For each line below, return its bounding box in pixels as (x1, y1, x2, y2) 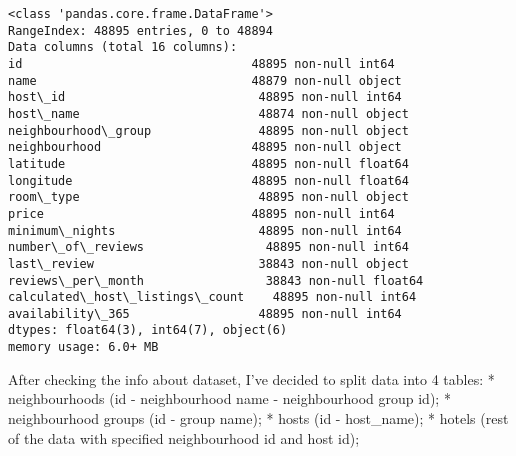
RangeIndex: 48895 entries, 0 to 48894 (8, 23, 273, 38)
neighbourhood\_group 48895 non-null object (8, 123, 409, 138)
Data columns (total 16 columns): (8, 40, 238, 55)
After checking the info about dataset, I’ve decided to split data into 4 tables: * (8, 368, 495, 389)
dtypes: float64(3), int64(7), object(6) (8, 323, 288, 338)
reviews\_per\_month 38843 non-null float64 (8, 273, 424, 288)
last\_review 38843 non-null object (8, 256, 409, 271)
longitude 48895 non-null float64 (8, 173, 409, 188)
